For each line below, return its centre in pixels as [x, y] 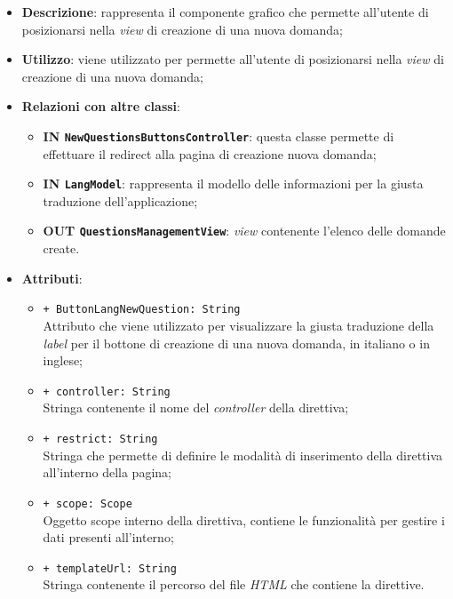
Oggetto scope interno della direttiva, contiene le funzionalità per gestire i [244, 519]
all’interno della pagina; [107, 472]
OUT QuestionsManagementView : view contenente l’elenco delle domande [244, 231]
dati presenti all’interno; [108, 537]
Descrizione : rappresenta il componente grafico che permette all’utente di [225, 12]
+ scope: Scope [87, 503]
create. [61, 248]
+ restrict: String [100, 439]
